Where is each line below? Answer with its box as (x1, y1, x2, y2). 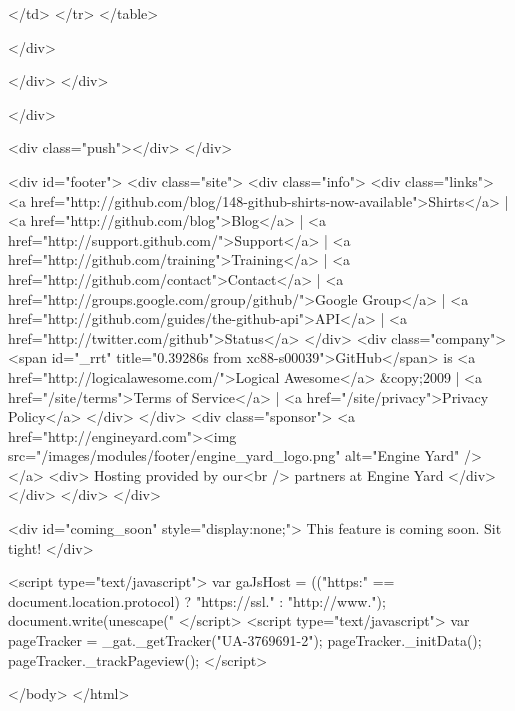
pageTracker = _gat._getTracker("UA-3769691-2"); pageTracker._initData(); (8, 630, 482, 651)
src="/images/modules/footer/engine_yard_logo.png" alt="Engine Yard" (8, 445, 460, 466)
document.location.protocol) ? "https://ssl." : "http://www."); (8, 590, 386, 611)
